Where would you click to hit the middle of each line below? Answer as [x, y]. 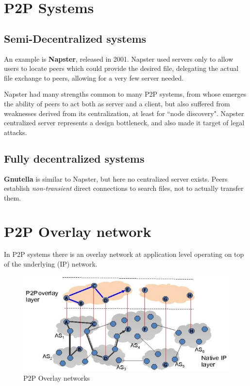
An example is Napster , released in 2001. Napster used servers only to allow [119, 59]
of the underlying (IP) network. [51, 264]
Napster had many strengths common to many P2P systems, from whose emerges [125, 94]
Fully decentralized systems [74, 158]
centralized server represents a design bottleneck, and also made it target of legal [124, 123]
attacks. [16, 132]
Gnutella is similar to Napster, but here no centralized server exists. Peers [116, 178]
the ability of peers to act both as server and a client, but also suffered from [117, 103]
